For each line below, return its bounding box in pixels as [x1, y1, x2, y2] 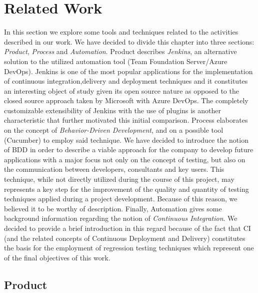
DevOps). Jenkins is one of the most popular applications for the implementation [4, 66, 253, 76]
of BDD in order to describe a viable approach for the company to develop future [4, 144, 253, 155]
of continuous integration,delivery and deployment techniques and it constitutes [4, 76, 248, 86]
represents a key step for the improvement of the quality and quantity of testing [4, 183, 249, 194]
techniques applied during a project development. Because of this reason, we [4, 193, 237, 204]
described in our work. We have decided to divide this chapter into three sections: [4, 36, 254, 47]
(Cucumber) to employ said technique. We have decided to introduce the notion [4, 134, 248, 145]
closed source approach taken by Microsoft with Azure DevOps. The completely [4, 95, 248, 106]
